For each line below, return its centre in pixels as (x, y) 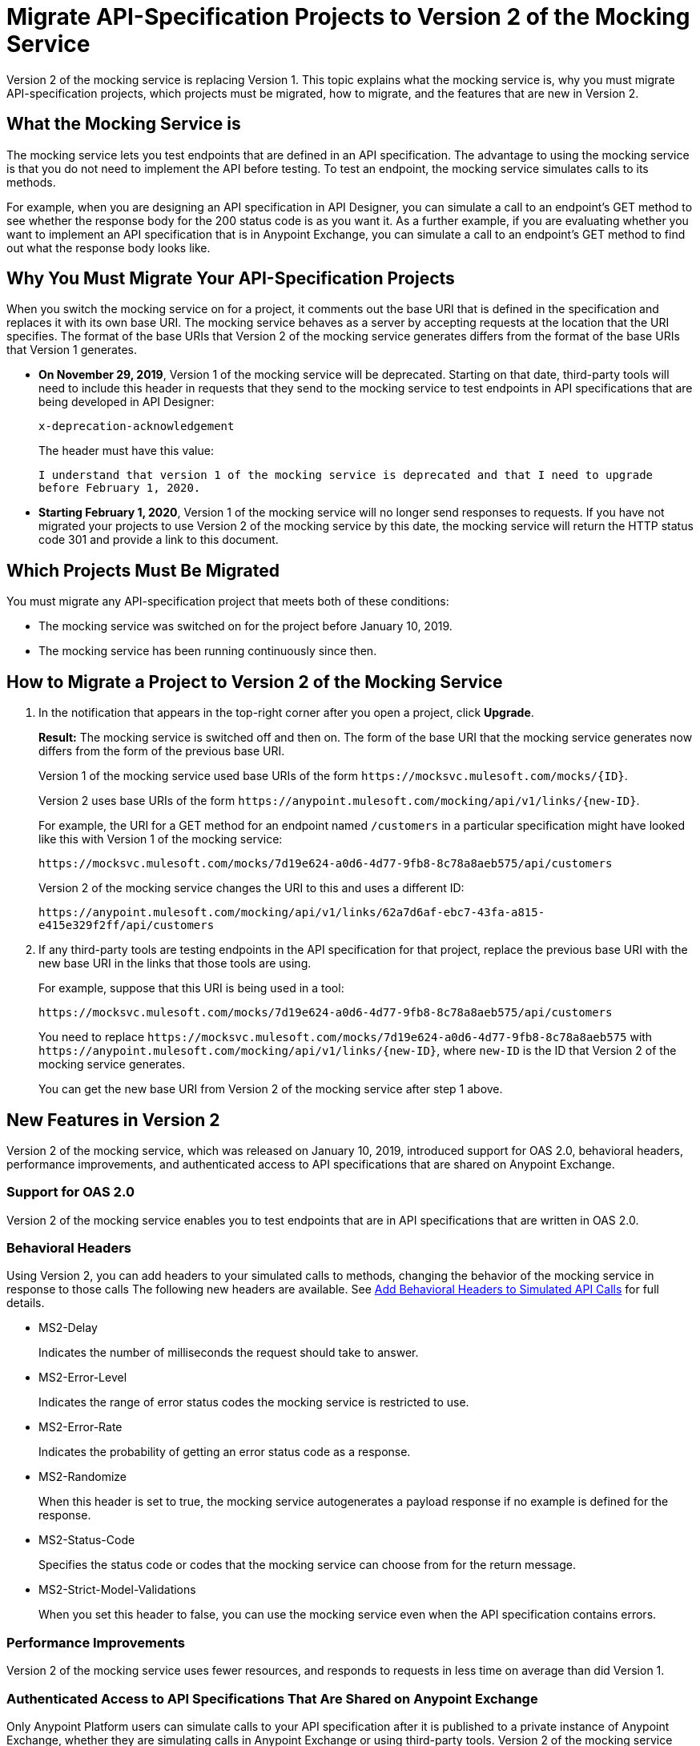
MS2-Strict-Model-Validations (117, 1590)
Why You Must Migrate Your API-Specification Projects (231, 279)
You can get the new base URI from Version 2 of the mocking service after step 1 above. (271, 1089)
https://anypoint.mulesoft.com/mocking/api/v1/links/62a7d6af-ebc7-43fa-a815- (292, 913)
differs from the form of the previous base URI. (162, 751)
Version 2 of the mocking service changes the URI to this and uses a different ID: (251, 888)
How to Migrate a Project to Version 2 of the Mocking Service (255, 682)
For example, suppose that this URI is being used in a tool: (191, 988)
